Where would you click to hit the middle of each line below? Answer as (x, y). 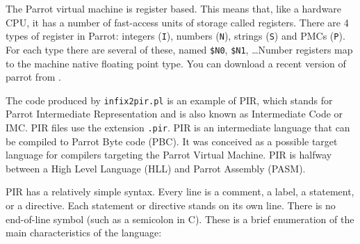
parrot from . (33, 77)
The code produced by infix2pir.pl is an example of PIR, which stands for (169, 100)
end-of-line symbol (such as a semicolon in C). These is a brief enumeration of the (180, 219)
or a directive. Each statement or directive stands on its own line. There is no (171, 205)
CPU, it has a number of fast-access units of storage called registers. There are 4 (177, 22)
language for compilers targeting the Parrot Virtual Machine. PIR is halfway (169, 155)
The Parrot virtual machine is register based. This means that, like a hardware (174, 8)
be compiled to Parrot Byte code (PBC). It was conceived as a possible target (172, 141)
